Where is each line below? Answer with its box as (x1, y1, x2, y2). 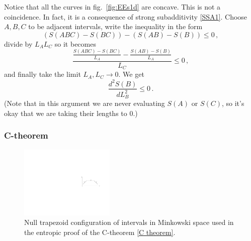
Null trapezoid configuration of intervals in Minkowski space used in (24, 217, 234, 227)
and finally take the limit (4, 69, 81, 79)
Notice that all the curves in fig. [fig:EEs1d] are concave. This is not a (4, 2, 221, 12)
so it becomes (54, 38, 96, 49)
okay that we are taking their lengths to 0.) (4, 107, 138, 118)
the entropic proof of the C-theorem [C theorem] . (24, 226, 176, 237)
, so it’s (221, 98, 244, 108)
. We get (118, 69, 144, 79)
